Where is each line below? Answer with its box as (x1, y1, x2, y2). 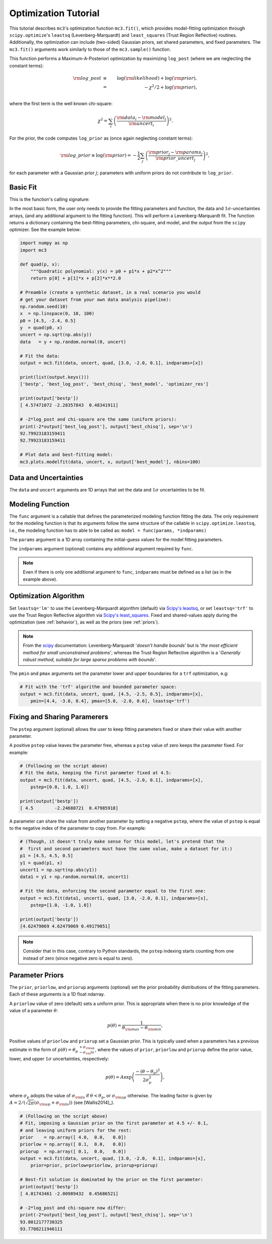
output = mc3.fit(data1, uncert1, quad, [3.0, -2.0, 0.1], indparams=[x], (20, 895, 209, 901)
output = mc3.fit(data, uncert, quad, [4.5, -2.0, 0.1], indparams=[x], (20, 777, 203, 783)
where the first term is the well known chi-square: (9, 101, 113, 107)
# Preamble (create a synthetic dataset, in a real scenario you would (20, 290, 201, 295)
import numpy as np (20, 240, 68, 246)
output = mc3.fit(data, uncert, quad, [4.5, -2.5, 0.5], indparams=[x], (20, 691, 203, 697)
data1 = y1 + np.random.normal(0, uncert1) (20, 874, 129, 880)
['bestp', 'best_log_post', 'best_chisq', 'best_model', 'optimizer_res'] (20, 381, 209, 387)
